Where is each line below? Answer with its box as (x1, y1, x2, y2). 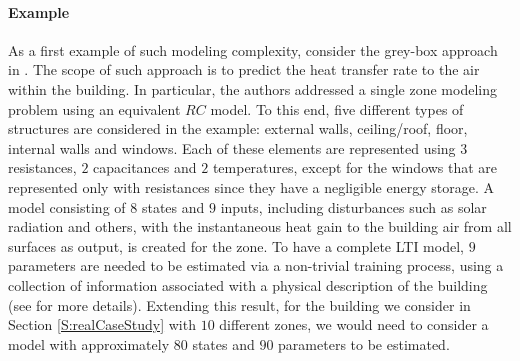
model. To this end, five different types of (210, 98, 464, 119)
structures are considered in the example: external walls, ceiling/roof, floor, (8, 118, 468, 139)
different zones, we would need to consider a (219, 314, 489, 335)
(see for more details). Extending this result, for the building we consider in (8, 294, 471, 315)
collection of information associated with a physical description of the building (8, 274, 488, 295)
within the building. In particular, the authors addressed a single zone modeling (8, 78, 497, 99)
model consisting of (8, 196, 126, 217)
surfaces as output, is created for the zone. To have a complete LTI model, (8, 235, 464, 256)
